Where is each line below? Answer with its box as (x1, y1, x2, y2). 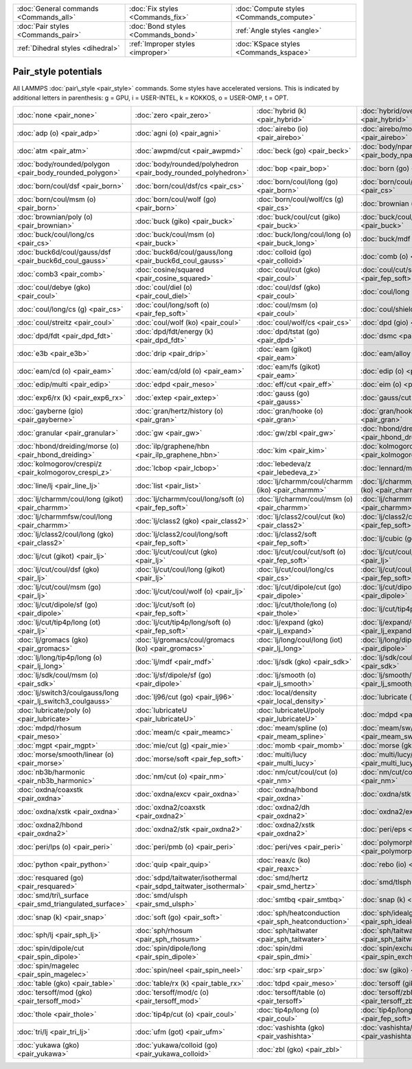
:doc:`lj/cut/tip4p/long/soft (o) (135, 618, 231, 627)
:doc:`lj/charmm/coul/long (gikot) (16, 495, 124, 504)
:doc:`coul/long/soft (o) (135, 300, 210, 310)
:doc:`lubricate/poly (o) (16, 706, 92, 715)
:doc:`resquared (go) (16, 873, 84, 883)
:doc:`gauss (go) (256, 389, 310, 398)
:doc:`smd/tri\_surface (16, 890, 89, 900)
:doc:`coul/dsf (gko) (256, 282, 321, 292)
